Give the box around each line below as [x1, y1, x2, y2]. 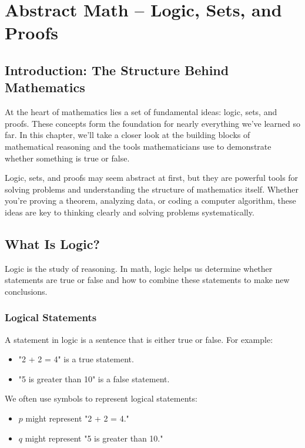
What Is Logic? [5, 234, 100, 252]
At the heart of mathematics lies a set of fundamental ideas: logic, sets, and [5, 106, 277, 118]
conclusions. [5, 285, 48, 297]
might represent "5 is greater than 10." [25, 432, 163, 444]
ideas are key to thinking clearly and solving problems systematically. [5, 206, 254, 218]
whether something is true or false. [5, 151, 130, 164]
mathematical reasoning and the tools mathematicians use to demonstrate [5, 140, 272, 152]
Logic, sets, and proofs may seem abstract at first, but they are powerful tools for [5, 171, 299, 184]
